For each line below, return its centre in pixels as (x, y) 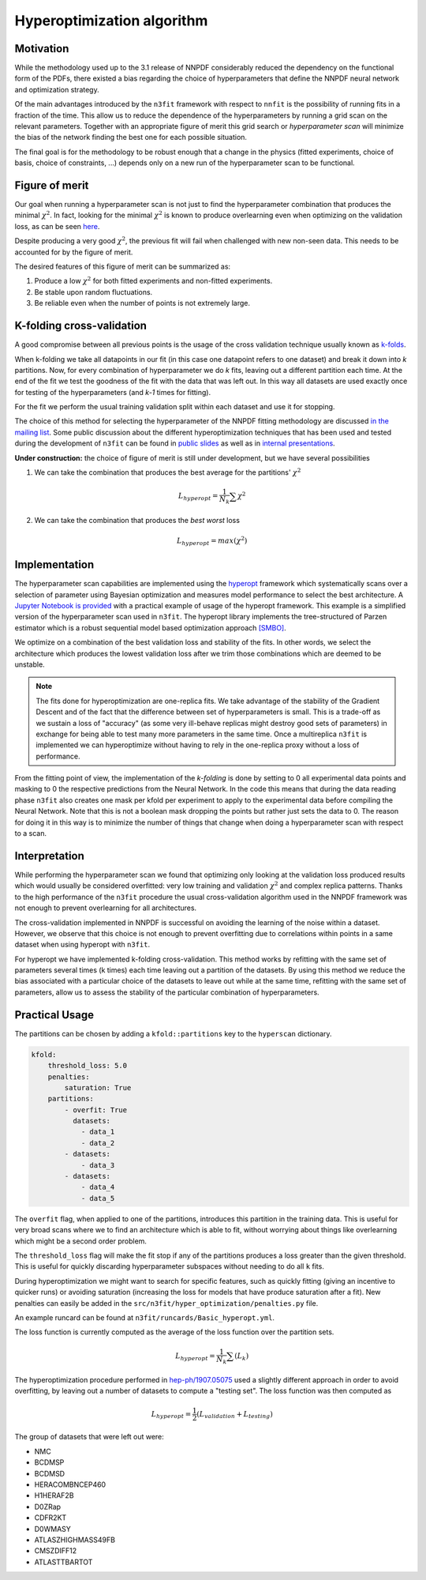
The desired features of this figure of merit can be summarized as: (123, 267)
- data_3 (98, 1165)
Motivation (42, 49)
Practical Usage (54, 1015)
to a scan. (31, 833)
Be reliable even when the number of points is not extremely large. (142, 303)
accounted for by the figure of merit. (74, 252)
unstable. (30, 664)
